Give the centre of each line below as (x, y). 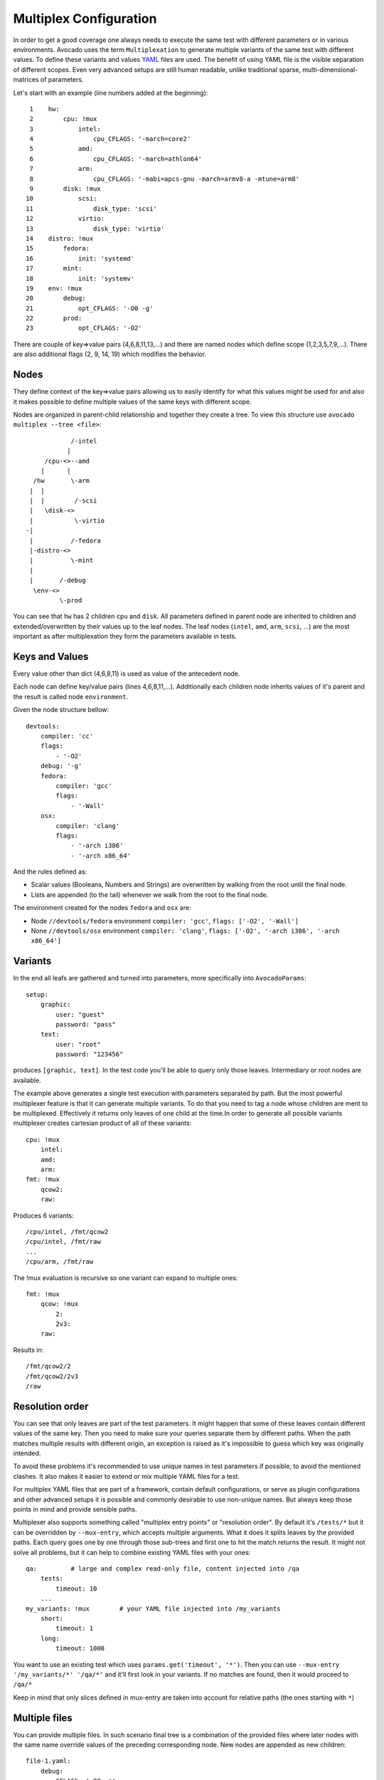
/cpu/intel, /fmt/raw (63, 1242)
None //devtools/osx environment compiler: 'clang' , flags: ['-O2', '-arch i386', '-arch (186, 931)
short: (52, 1618)
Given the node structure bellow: (61, 710)
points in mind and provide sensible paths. (75, 1509)
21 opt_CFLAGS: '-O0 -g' (90, 308)
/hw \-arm (62, 481)
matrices (26, 80)
